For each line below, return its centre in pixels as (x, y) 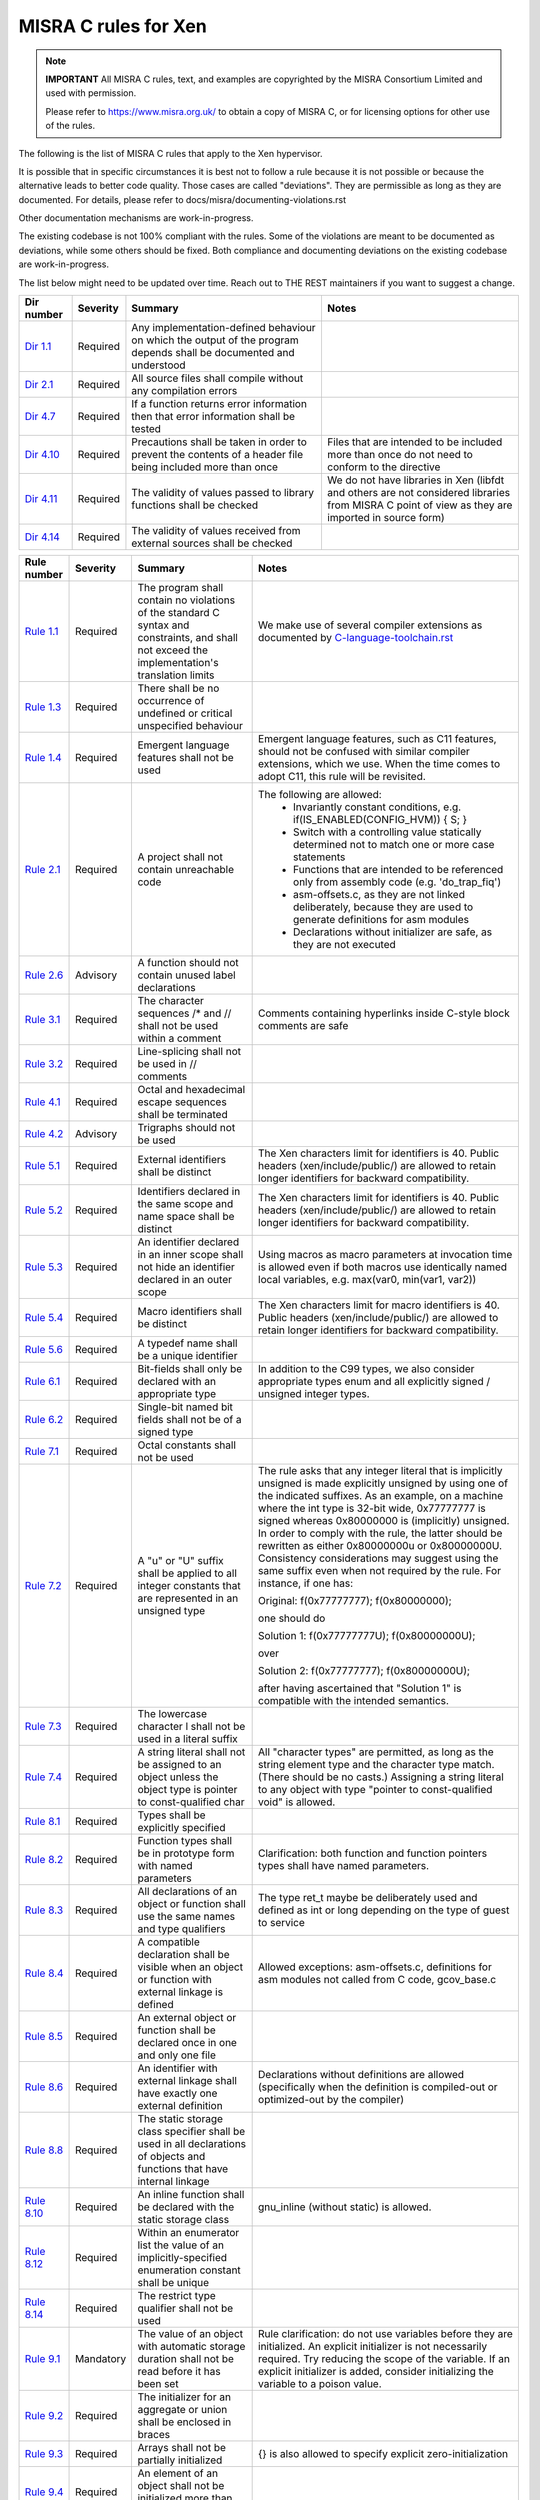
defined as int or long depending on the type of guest (384, 1910)
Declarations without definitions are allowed (361, 2075)
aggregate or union (182, 2410)
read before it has (179, 2372)
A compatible (168, 1942)
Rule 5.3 (44, 1267)
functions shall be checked (195, 505)
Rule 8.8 (44, 2150)
